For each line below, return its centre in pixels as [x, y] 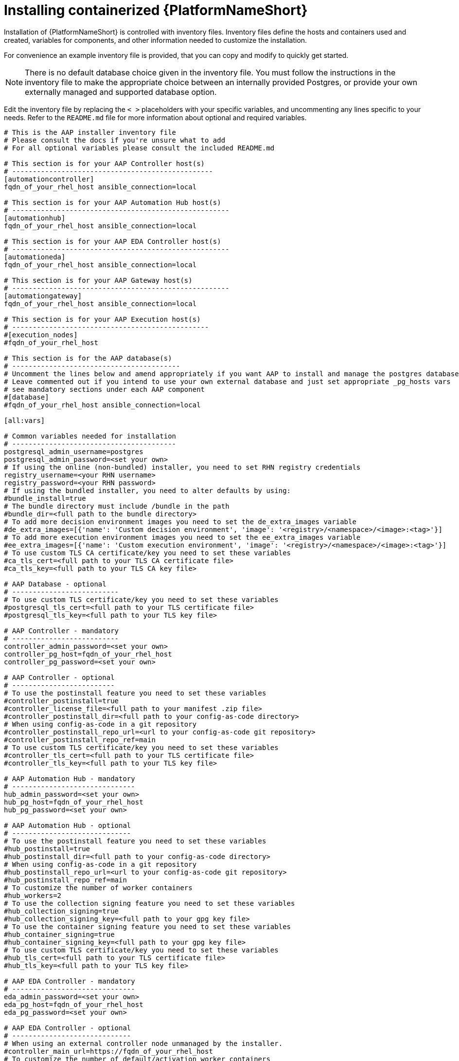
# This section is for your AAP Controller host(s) [105, 163]
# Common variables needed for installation [90, 436]
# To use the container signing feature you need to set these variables [148, 926]
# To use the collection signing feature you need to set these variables [150, 903]
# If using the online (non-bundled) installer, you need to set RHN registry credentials [182, 467]
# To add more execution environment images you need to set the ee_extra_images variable [182, 537]
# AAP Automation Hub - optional [68, 825]
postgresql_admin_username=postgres [74, 451]
